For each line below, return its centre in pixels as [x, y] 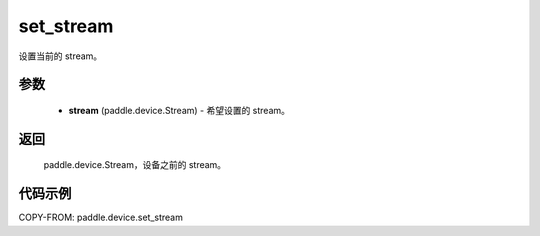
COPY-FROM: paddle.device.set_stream [101, 217]
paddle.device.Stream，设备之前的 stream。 [135, 165]
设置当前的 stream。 [60, 56]
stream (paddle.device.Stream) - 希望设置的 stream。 [179, 110]
